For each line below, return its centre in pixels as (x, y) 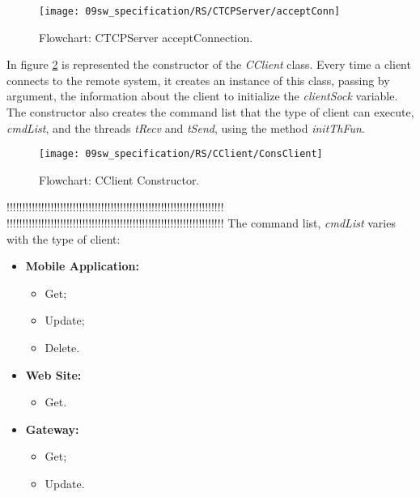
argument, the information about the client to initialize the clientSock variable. (202, 96)
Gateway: (52, 429)
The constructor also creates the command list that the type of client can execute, (210, 112)
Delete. (62, 348)
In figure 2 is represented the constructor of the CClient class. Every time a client (209, 64)
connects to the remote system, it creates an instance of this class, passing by (198, 80)
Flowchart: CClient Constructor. (119, 179)
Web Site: (53, 374)
